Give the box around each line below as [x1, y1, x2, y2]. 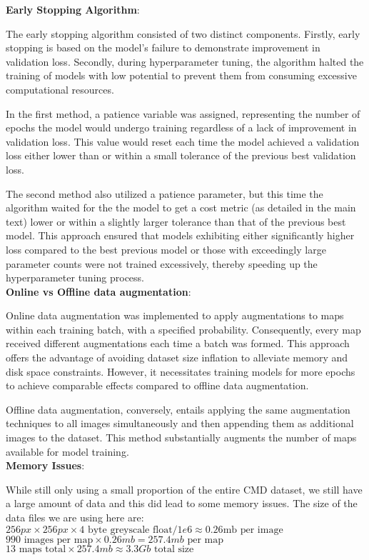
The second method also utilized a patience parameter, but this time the [6, 186, 323, 201]
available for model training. [6, 444, 129, 459]
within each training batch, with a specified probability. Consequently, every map [6, 321, 361, 336]
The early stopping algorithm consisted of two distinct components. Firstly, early [6, 26, 360, 41]
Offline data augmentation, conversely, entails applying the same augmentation [6, 401, 350, 416]
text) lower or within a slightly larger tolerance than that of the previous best [6, 214, 346, 229]
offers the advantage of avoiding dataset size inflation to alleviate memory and [6, 350, 348, 365]
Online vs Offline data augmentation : [6, 284, 191, 299]
